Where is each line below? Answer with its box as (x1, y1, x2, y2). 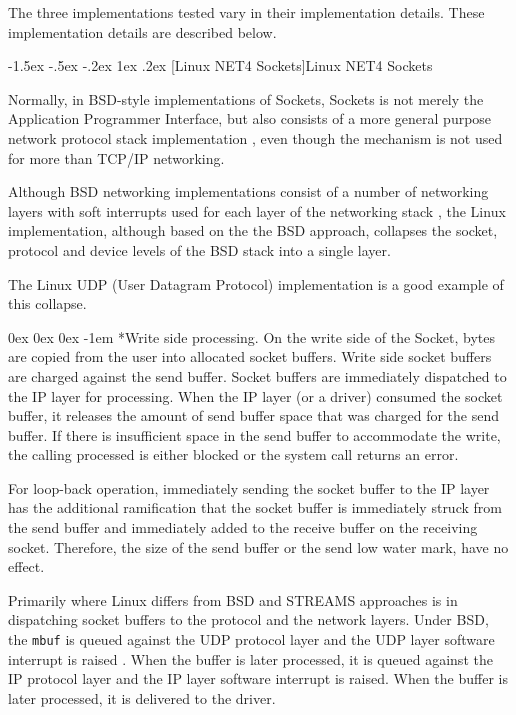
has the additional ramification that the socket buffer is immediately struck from (8, 497, 502, 518)
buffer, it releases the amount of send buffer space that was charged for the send (8, 405, 499, 426)
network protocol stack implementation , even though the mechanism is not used (8, 127, 503, 148)
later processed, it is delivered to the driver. (8, 687, 276, 708)
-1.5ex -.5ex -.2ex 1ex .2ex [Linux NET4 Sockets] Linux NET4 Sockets (8, 55, 433, 76)
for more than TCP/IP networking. (8, 147, 225, 168)
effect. (8, 556, 45, 577)
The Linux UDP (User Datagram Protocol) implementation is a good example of (8, 273, 504, 294)
